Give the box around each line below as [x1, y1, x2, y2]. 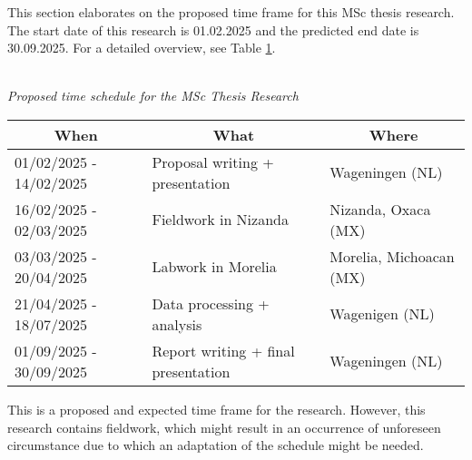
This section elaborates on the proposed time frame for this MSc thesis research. [7, 3, 455, 21]
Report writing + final [152, 339, 295, 361]
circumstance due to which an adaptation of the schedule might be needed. [7, 436, 424, 455]
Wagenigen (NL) [329, 303, 435, 325]
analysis [152, 313, 202, 335]
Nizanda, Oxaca [329, 198, 431, 220]
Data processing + [152, 292, 270, 314]
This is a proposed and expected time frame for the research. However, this [7, 399, 426, 418]
